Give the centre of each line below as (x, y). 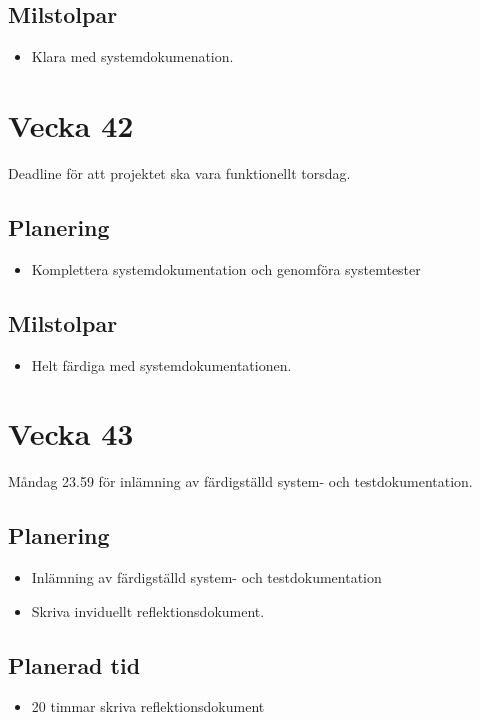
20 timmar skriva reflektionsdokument (148, 706)
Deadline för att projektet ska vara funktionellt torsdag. (179, 172)
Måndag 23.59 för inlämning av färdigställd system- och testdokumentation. (240, 481)
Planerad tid (74, 664)
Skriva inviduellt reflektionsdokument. (148, 610)
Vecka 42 (71, 124)
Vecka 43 (71, 433)
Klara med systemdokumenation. (132, 56)
